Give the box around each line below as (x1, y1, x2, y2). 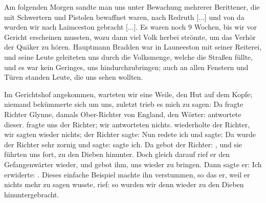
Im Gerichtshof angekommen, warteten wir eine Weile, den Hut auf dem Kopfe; (4, 88, 253, 99)
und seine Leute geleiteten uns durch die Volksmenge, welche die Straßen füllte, (4, 51, 253, 62)
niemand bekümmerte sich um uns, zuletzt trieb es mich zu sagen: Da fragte (4, 99, 243, 109)
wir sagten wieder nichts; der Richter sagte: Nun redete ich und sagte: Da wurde (4, 129, 256, 140)
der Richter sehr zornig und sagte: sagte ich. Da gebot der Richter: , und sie (4, 139, 242, 149)
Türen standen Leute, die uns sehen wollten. (4, 72, 143, 82)
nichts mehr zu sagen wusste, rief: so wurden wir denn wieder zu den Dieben (4, 179, 244, 190)
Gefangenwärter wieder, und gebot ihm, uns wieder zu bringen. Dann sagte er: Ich (4, 159, 262, 169)
